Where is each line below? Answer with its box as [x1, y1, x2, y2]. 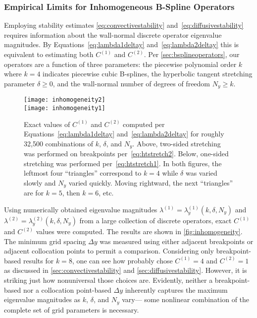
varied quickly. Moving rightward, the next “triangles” [68, 177, 233, 188]
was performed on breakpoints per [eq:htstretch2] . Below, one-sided [24, 148, 229, 159]
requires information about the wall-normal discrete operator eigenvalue [4, 29, 222, 40]
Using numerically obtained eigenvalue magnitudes [4, 204, 157, 215]
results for [23, 255, 54, 265]
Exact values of [24, 119, 70, 129]
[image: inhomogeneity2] [24, 96, 105, 104]
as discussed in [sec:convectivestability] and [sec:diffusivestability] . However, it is [4, 265, 247, 275]
